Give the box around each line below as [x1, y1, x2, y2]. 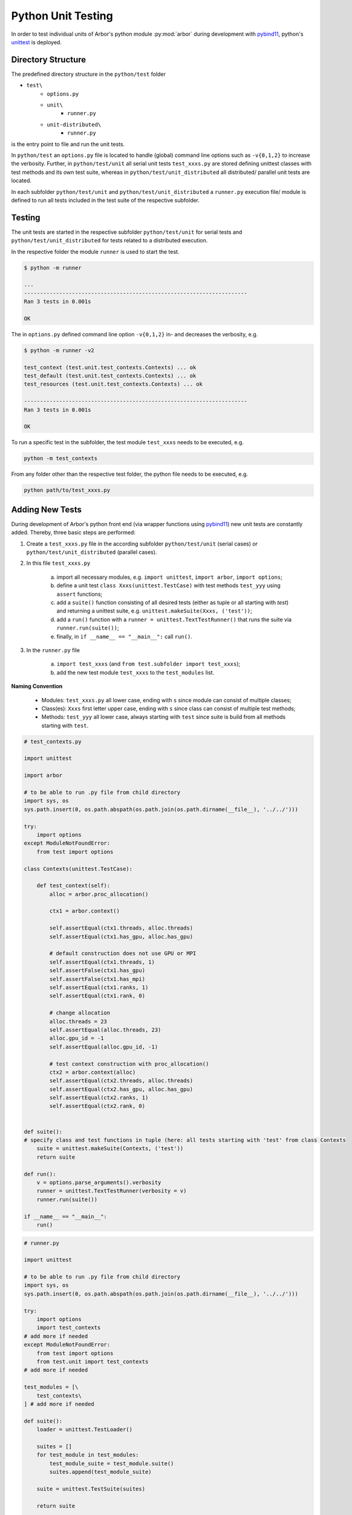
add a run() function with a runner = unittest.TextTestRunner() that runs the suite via [56, 616, 292, 623]
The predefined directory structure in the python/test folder [11, 70, 166, 78]
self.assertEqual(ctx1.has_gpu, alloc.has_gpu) [49, 933, 194, 940]
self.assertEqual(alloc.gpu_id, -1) [49, 1043, 158, 1050]
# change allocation [49, 1010, 111, 1016]
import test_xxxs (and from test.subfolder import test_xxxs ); [56, 661, 241, 668]
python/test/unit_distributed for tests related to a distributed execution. [11, 237, 208, 244]
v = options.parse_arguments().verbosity [36, 1179, 161, 1186]
